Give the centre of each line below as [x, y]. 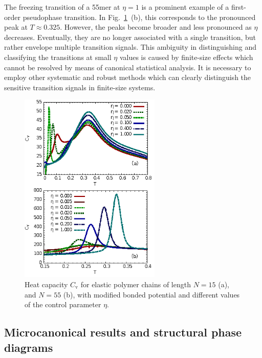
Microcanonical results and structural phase [123, 332]
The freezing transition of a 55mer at [62, 7]
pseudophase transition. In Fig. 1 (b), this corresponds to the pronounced [139, 17]
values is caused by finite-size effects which [186, 57]
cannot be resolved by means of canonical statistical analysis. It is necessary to [128, 67]
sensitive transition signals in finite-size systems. [80, 87]
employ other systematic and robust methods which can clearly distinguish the [128, 77]
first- [238, 7]
